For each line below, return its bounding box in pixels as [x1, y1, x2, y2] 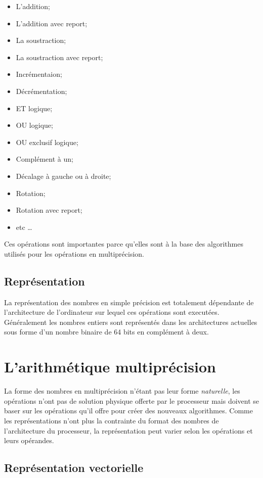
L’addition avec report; [16, 18, 87, 28]
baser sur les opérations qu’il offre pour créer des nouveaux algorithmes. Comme [4, 405, 253, 416]
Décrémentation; [16, 85, 67, 96]
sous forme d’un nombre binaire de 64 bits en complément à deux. [4, 326, 209, 337]
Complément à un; [16, 154, 73, 164]
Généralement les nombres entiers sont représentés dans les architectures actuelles [4, 316, 257, 327]
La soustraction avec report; [16, 52, 103, 62]
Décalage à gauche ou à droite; [16, 170, 111, 181]
